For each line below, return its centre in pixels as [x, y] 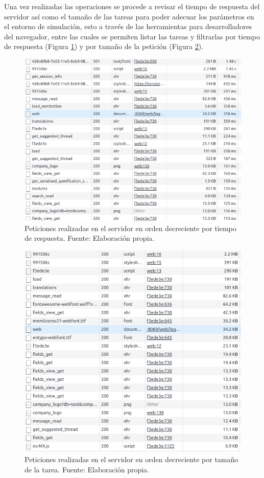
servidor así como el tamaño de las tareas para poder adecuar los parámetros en [129, 16]
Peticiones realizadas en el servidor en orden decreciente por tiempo [130, 228]
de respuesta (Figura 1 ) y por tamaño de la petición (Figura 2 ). [104, 46]
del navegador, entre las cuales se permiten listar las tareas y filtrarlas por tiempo [132, 36]
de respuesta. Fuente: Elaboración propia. [90, 238]
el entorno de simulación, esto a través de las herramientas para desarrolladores [128, 26]
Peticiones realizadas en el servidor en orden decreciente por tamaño [131, 459]
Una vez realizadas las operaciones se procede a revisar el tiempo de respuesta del [132, 6]
